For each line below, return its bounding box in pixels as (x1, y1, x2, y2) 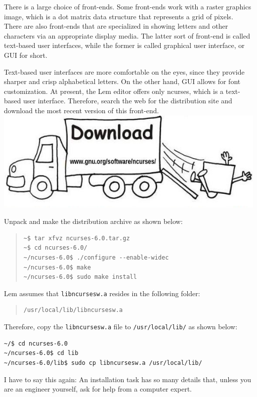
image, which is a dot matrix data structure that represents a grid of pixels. (4, 11, 233, 21)
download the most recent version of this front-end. (4, 105, 159, 115)
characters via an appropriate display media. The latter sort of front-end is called (4, 30, 250, 41)
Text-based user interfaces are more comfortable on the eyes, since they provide (4, 66, 245, 77)
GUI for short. (4, 49, 47, 60)
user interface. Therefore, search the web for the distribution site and (23, 95, 232, 106)
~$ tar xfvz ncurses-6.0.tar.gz (23, 234, 130, 242)
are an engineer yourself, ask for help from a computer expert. (4, 384, 192, 394)
